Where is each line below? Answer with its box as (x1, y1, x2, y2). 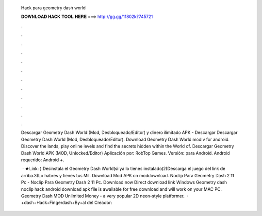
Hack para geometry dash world (21, 5, 86, 11)
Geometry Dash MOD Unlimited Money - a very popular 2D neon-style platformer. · (21, 193, 189, 199)
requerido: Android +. (21, 157, 65, 163)
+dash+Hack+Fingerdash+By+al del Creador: (21, 199, 112, 206)
